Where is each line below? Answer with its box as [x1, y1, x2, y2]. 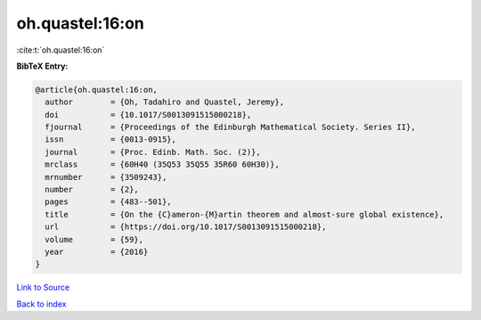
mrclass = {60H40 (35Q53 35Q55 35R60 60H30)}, [45, 160, 280, 169]
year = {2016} [45, 247, 149, 257]
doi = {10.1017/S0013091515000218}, [45, 110, 252, 119]
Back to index [16, 299, 67, 309]
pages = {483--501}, [45, 197, 173, 207]
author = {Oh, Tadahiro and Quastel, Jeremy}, [45, 97, 285, 107]
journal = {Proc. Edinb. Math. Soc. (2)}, [45, 147, 262, 157]
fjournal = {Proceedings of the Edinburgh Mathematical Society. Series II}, [45, 122, 416, 133]
